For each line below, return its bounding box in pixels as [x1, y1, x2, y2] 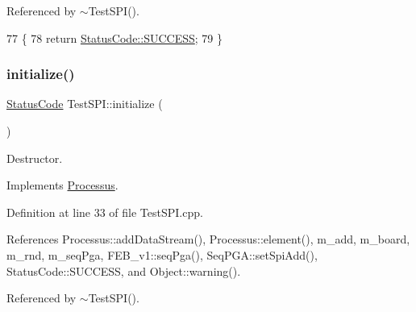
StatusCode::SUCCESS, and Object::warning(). [6, 262, 241, 279]
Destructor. [6, 149, 63, 166]
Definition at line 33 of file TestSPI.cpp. [6, 203, 203, 220]
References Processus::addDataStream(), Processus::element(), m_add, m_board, [6, 231, 410, 248]
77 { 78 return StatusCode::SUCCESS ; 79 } [6, 29, 223, 46]
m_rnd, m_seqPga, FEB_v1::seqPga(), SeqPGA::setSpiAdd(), [6, 246, 318, 263]
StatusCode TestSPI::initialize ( [6, 95, 163, 112]
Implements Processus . [6, 177, 119, 193]
